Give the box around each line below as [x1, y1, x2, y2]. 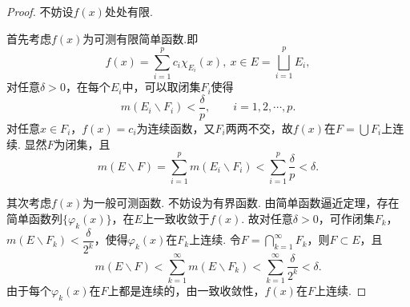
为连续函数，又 [136, 119, 215, 136]
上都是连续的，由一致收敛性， [107, 282, 265, 299]
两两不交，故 [225, 119, 293, 136]
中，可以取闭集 [122, 78, 201, 95]
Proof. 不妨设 [6, 3, 74, 19]
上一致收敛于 [142, 209, 210, 226]
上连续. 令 [189, 231, 241, 248]
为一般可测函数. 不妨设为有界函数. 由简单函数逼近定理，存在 [82, 194, 400, 211]
